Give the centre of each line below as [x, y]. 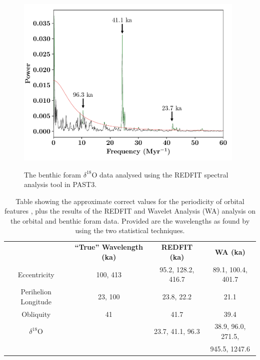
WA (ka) [230, 252]
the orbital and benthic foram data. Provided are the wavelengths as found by [130, 220]
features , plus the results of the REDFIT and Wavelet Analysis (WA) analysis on [130, 211]
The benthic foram [52, 174]
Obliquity [36, 314]
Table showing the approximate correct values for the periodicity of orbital [130, 201]
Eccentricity [36, 274]
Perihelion [36, 292]
